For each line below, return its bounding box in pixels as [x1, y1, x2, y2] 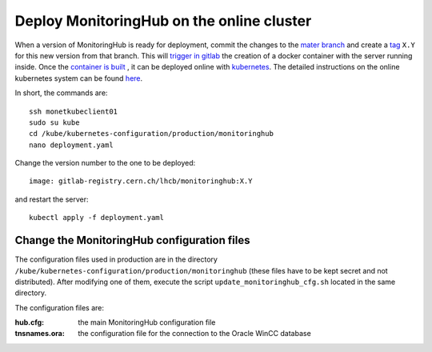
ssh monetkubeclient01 [29, 106, 118, 116]
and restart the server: [14, 194, 89, 204]
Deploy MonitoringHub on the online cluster [14, 12, 312, 30]
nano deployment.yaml [29, 140, 114, 150]
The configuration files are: [14, 302, 104, 312]
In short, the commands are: [14, 88, 108, 98]
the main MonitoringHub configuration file [78, 318, 216, 327]
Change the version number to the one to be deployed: [14, 158, 196, 168]
